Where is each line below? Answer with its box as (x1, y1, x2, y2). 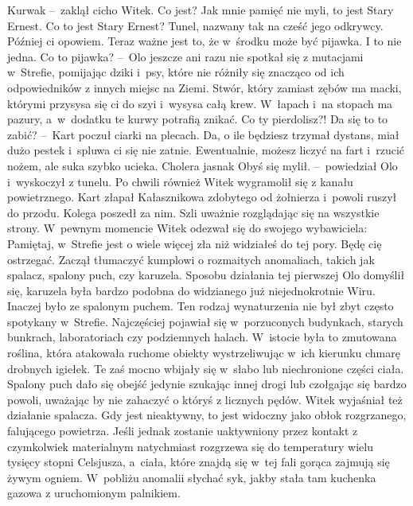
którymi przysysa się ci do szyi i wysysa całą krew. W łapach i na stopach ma (7, 95, 393, 111)
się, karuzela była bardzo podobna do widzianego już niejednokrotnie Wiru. (7, 282, 376, 298)
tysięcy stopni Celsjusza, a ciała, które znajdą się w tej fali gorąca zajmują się (7, 453, 390, 470)
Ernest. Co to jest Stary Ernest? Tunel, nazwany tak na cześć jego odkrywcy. (7, 17, 384, 33)
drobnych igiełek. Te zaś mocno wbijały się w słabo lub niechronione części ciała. (7, 360, 404, 376)
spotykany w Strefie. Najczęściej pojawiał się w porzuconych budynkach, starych (7, 313, 403, 329)
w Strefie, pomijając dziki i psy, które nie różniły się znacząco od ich (7, 64, 345, 80)
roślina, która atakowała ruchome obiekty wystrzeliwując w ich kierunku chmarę (7, 344, 400, 361)
